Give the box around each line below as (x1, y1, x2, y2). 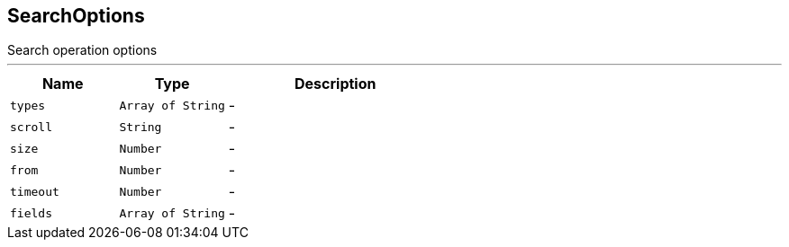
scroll (10, 119, 52, 134)
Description (295, 75, 376, 93)
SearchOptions (7, 4, 145, 27)
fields (10, 206, 52, 220)
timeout (10, 184, 59, 198)
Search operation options (7, 42, 158, 58)
